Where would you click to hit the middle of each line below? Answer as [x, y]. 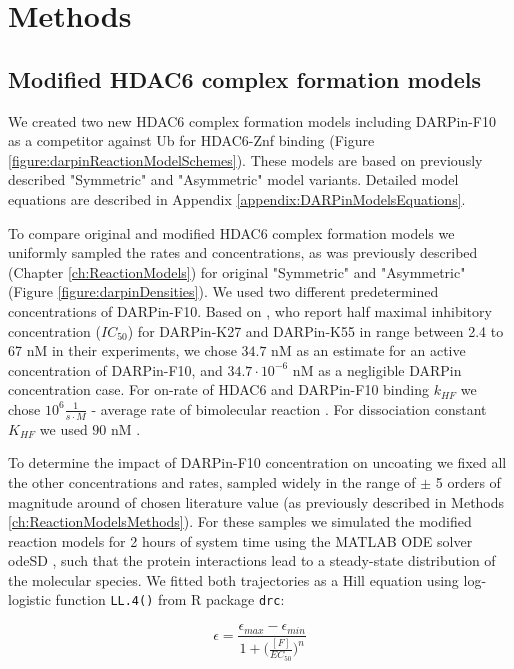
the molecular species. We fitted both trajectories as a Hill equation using [233, 579]
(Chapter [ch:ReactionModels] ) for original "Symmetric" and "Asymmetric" [237, 271]
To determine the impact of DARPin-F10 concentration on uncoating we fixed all [257, 462]
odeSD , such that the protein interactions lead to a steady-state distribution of [252, 560]
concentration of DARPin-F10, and [115, 369]
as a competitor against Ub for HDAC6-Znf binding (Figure [191, 140]
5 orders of [468, 481]
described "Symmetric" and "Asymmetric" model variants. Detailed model [233, 179]
